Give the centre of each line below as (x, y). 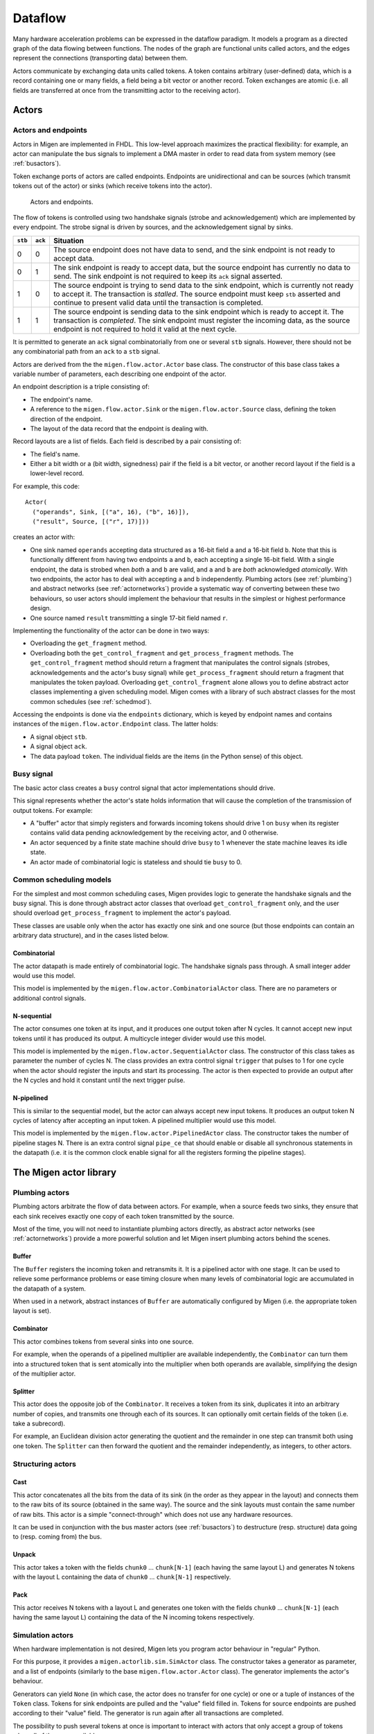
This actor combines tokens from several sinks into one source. (103, 1341)
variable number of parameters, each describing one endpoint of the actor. (119, 374)
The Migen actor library (65, 1172)
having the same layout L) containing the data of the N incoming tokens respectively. (134, 1617)
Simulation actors (43, 1635)
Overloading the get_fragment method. (88, 643)
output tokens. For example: (53, 810)
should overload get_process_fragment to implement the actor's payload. (122, 913)
